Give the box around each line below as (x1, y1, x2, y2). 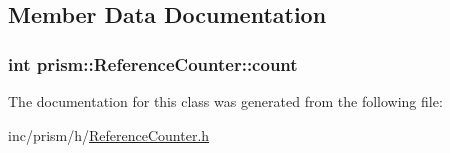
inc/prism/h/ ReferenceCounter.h (8, 124, 210, 145)
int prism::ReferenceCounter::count (8, 51, 298, 76)
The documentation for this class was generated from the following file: (8, 91, 443, 111)
